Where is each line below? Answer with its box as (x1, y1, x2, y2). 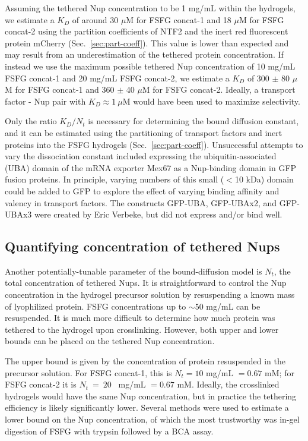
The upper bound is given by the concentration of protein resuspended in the (5, 355, 285, 367)
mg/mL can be (206, 300, 261, 312)
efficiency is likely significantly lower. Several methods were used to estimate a (5, 401, 289, 414)
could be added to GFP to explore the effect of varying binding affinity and (5, 184, 280, 197)
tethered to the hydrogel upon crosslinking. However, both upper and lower (5, 323, 279, 335)
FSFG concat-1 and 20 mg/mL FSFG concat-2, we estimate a (5, 71, 230, 84)
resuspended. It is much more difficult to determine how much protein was (5, 311, 275, 324)
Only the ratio (5, 115, 57, 127)
